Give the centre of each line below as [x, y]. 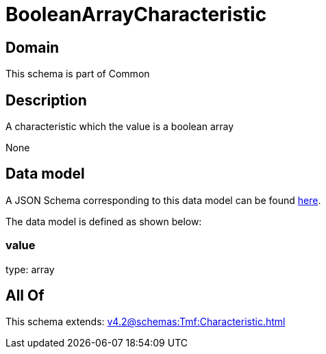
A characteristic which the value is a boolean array [120, 127]
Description [46, 100]
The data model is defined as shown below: [104, 221]
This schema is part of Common [78, 74]
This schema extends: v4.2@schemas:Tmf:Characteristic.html [146, 322]
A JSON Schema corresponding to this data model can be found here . [163, 200]
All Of [25, 296]
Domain [33, 47]
